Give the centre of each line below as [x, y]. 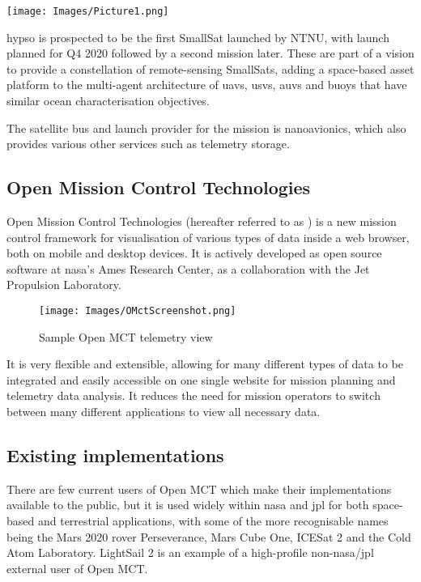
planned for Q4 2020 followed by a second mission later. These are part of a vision [210, 53]
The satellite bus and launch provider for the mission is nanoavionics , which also [206, 127]
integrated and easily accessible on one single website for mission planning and [201, 379]
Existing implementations [115, 455]
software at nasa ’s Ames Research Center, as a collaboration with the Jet [188, 268]
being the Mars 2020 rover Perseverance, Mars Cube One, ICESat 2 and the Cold [209, 536]
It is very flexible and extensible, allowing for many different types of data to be [205, 364]
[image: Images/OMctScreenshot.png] [138, 310]
